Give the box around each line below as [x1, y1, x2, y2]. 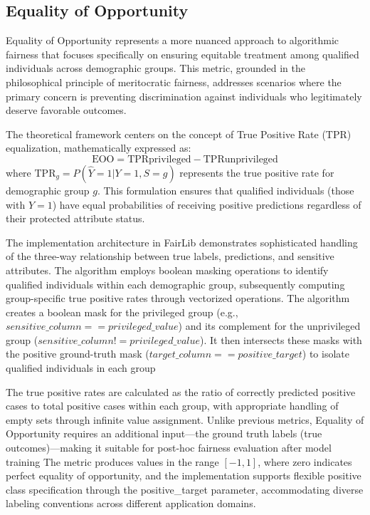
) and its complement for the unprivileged [178, 318, 361, 333]
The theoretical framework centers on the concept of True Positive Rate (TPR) [6, 126, 351, 141]
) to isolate [302, 346, 349, 361]
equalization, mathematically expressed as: [6, 140, 191, 155]
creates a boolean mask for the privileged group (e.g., [6, 304, 238, 319]
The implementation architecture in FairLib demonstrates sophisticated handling [6, 234, 358, 249]
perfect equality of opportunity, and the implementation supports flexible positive [6, 468, 361, 483]
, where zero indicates [258, 454, 352, 469]
